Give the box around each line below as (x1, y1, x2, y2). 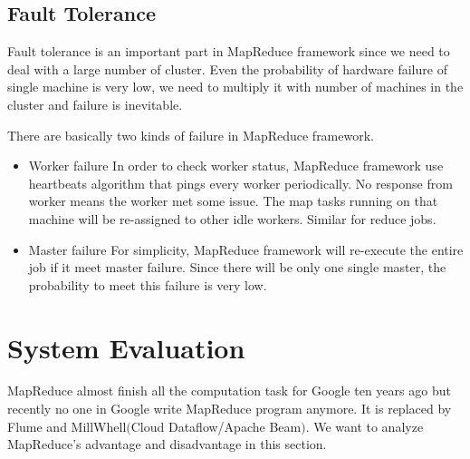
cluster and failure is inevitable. (7, 94, 183, 113)
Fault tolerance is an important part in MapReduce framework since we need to (7, 42, 450, 61)
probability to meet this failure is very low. (28, 275, 267, 294)
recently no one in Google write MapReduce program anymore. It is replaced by (7, 399, 452, 418)
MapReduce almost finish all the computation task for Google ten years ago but (7, 381, 451, 400)
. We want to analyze (305, 416, 424, 435)
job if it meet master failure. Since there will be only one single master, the (28, 258, 446, 277)
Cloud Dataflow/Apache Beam (130, 416, 302, 435)
